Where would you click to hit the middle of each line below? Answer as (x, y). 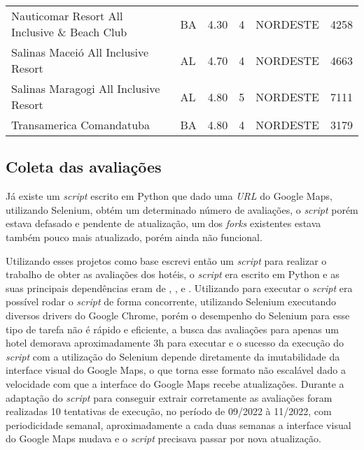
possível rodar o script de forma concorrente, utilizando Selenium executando (171, 302)
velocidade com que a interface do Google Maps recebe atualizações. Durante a (175, 383)
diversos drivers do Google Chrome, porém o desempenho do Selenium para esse (178, 315)
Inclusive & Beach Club (69, 32)
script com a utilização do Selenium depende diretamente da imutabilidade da (173, 356)
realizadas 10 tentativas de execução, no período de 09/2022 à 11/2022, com (169, 411)
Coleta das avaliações (84, 167)
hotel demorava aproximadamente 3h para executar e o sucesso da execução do (175, 343)
